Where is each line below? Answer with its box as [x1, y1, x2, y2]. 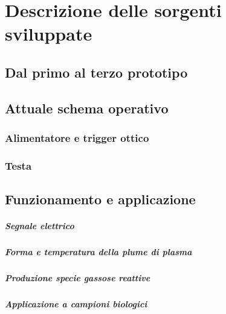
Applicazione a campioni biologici [5, 298, 147, 310]
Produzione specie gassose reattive [5, 272, 150, 284]
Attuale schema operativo [5, 98, 169, 117]
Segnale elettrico [5, 219, 74, 232]
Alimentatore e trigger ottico [5, 130, 149, 145]
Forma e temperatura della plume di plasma [5, 246, 192, 258]
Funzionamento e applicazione [5, 190, 196, 209]
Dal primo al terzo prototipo [5, 62, 188, 81]
